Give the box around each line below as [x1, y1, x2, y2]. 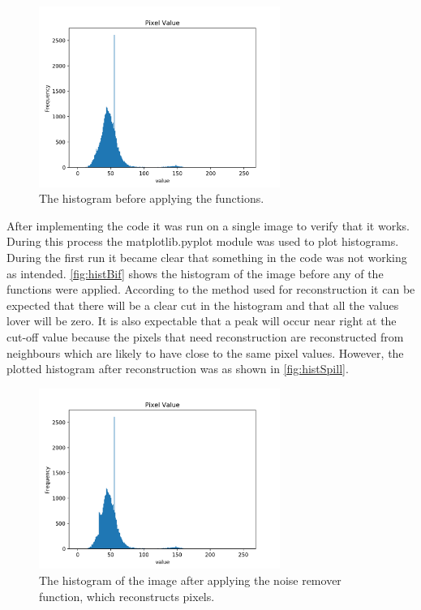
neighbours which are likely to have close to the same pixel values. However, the [6, 344, 404, 361]
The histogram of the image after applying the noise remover [39, 571, 342, 588]
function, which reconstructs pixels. [39, 587, 215, 604]
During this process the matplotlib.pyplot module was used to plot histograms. [6, 233, 399, 250]
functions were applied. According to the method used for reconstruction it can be [6, 281, 415, 298]
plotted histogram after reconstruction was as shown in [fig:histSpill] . [6, 360, 349, 377]
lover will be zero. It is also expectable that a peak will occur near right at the [6, 312, 397, 329]
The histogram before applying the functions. [39, 190, 264, 207]
